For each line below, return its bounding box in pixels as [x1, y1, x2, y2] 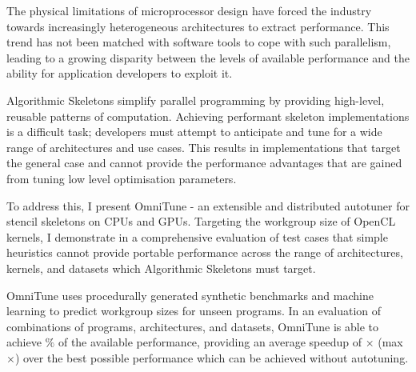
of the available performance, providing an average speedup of [58, 334, 362, 350]
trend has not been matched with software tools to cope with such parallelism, [6, 34, 391, 50]
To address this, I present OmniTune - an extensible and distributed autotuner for [6, 197, 410, 214]
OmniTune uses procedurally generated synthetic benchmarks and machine [6, 286, 374, 303]
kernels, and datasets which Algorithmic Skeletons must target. [6, 259, 316, 276]
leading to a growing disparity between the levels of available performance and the [6, 49, 410, 66]
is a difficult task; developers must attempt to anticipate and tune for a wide [6, 123, 382, 140]
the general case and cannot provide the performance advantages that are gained [6, 154, 402, 171]
